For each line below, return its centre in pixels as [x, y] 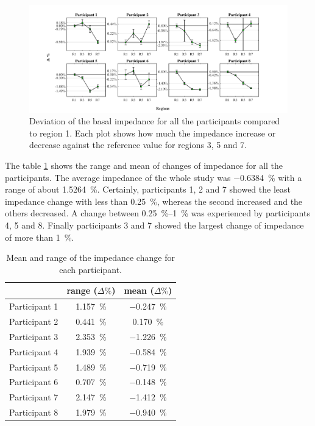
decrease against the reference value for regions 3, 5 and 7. [138, 145]
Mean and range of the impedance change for [90, 257]
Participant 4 [34, 351]
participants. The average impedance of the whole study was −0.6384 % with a [154, 177]
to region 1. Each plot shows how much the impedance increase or [153, 133]
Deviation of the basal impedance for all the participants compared [155, 121]
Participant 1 [34, 306]
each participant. [90, 269]
